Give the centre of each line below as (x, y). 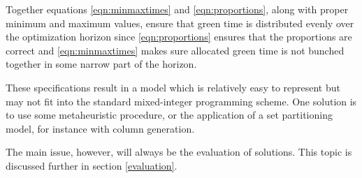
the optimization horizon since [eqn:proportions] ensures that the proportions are (179, 37)
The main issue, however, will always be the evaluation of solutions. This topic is (179, 152)
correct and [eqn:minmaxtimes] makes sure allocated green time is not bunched (175, 50)
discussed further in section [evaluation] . (92, 165)
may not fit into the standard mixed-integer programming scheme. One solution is (181, 101)
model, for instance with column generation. (100, 128)
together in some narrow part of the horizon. (101, 64)
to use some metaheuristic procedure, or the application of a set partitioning (169, 115)
